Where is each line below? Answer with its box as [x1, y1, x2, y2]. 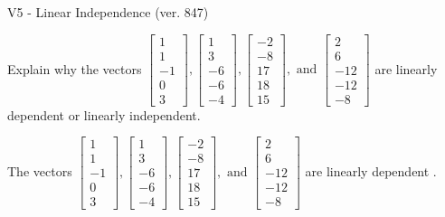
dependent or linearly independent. [7, 105, 201, 124]
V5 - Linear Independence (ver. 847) [7, 3, 209, 21]
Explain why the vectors [7, 59, 142, 78]
